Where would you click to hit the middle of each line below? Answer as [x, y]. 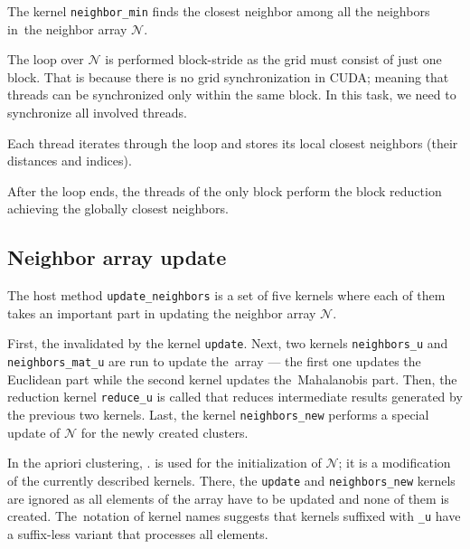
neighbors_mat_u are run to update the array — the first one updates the [214, 361]
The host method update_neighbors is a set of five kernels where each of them [226, 295]
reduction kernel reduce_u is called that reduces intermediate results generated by [235, 397]
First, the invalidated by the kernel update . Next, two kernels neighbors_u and [228, 343]
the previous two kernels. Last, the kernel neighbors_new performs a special [218, 415]
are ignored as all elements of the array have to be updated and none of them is [228, 498]
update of [34, 432]
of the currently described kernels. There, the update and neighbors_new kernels [231, 480]
